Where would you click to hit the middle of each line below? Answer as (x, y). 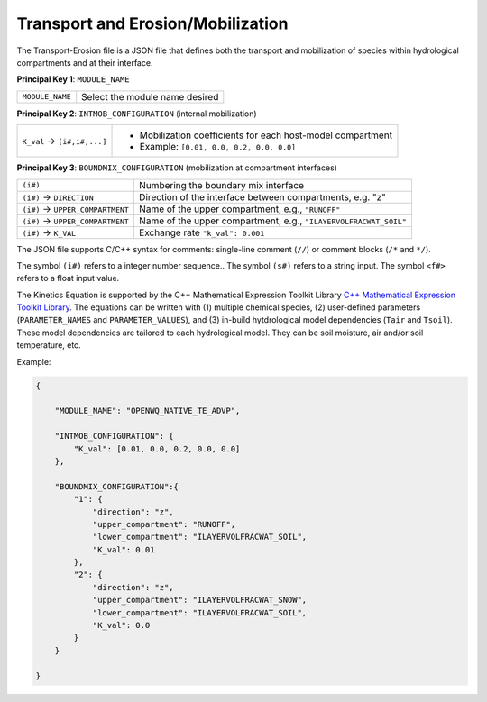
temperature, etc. (49, 345)
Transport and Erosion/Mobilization (152, 23)
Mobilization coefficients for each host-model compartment (266, 135)
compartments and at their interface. (85, 62)
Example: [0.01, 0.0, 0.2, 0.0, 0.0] (218, 147)
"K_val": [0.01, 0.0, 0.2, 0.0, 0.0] (157, 449)
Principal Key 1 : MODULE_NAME (73, 79)
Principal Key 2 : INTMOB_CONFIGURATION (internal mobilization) (137, 114)
